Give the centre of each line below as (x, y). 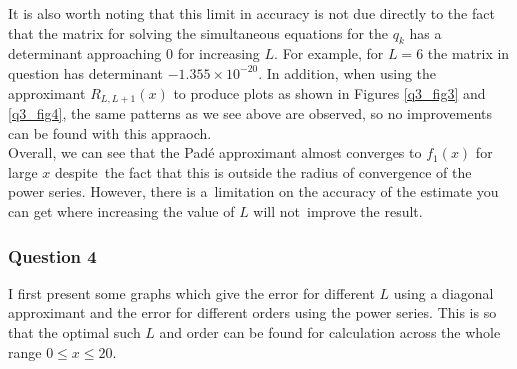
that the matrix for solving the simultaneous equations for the (198, 32)
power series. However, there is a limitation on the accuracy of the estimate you (253, 191)
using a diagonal (443, 292)
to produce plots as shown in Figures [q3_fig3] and (329, 92)
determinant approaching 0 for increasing (134, 53)
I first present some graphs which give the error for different (191, 292)
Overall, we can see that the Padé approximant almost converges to (215, 152)
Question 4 (52, 255)
